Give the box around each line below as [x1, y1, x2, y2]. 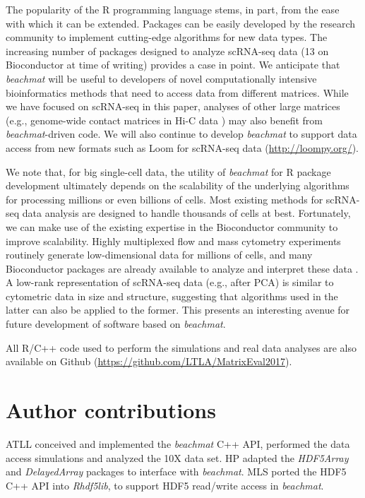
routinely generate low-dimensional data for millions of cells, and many [6, 247, 313, 262]
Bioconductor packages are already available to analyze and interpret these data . [6, 261, 359, 275]
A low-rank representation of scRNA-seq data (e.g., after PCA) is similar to [6, 275, 334, 290]
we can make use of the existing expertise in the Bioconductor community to [6, 219, 338, 234]
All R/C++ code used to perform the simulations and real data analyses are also [6, 340, 357, 355]
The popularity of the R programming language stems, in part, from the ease [6, 2, 340, 16]
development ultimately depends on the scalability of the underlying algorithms [6, 178, 349, 193]
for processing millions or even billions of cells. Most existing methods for [6, 191, 323, 206]
